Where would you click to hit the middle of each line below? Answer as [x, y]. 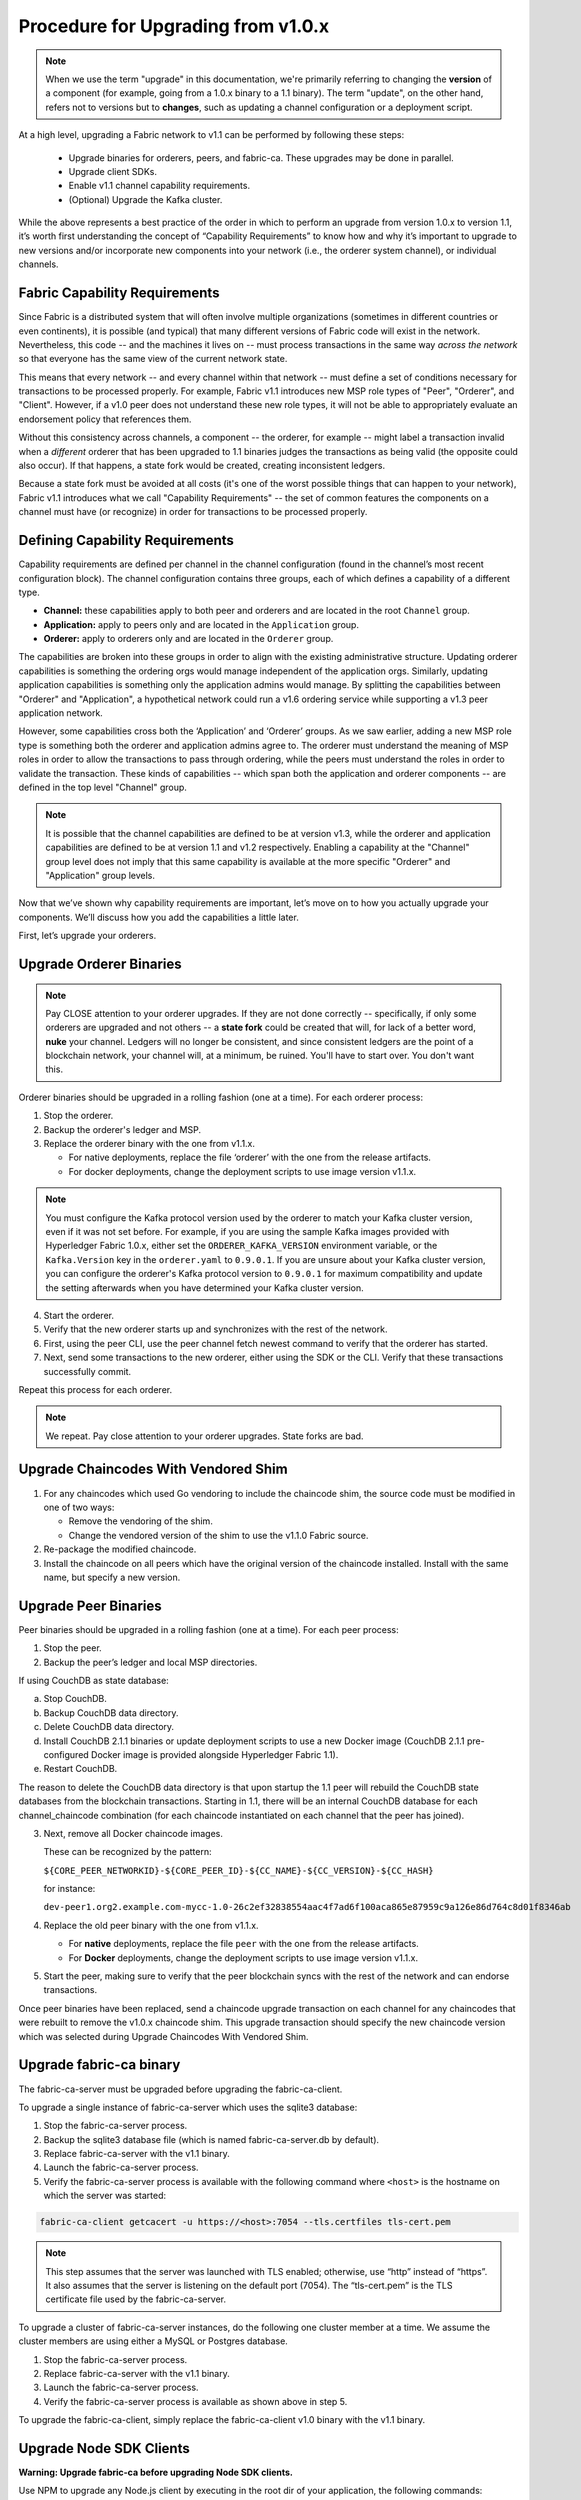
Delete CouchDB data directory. [109, 1727]
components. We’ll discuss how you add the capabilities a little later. [158, 917]
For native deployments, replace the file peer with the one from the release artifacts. [243, 1944]
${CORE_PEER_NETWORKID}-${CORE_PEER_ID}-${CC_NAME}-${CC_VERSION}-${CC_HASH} [238, 1870]
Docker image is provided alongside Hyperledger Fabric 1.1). [214, 1754]
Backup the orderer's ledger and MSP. [122, 1129]
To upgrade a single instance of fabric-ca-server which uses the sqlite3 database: [188, 2107]
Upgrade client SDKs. [113, 171]
